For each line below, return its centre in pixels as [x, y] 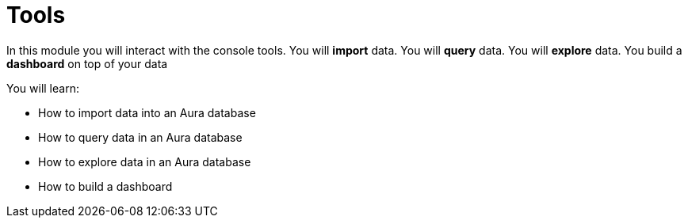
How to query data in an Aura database [140, 137]
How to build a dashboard [105, 186]
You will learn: [43, 88]
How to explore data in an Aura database [145, 161]
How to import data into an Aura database [147, 112]
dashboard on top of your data [87, 63]
